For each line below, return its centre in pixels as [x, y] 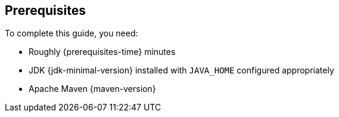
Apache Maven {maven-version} [92, 89]
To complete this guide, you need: [71, 33]
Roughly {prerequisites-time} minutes [102, 52]
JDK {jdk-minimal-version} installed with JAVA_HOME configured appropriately [181, 70]
